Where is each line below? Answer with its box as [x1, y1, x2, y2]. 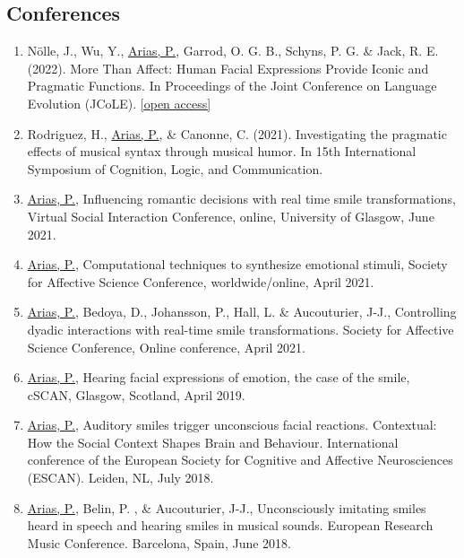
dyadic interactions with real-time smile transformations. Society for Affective [27, 319, 454, 338]
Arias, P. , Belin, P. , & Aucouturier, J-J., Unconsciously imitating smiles [27, 498, 426, 517]
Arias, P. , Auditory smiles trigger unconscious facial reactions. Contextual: [27, 415, 437, 434]
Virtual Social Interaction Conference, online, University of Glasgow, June [27, 206, 434, 225]
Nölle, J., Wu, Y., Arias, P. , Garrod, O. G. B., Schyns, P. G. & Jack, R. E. [27, 41, 439, 60]
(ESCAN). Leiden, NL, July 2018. [27, 468, 214, 487]
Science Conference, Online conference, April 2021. [27, 337, 305, 356]
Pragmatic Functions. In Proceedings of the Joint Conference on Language [27, 76, 437, 95]
